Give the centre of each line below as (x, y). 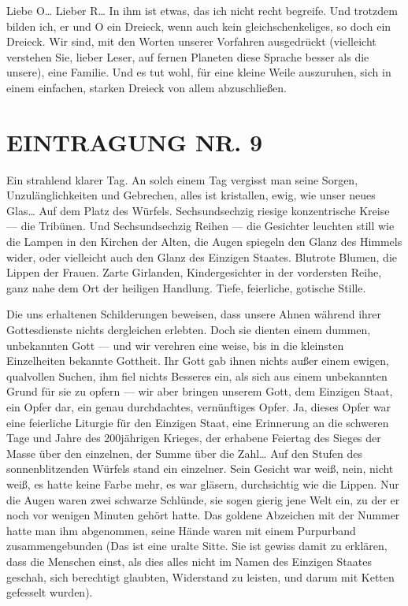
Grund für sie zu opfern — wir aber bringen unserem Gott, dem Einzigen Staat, (200, 391)
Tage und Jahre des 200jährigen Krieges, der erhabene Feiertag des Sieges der (194, 438)
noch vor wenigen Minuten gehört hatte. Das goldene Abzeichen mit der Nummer (203, 515)
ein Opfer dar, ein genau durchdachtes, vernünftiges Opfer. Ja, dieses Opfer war (199, 407)
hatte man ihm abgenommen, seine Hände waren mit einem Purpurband (181, 530)
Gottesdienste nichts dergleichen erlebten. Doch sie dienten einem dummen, (189, 330)
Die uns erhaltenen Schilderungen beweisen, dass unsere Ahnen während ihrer (194, 314)
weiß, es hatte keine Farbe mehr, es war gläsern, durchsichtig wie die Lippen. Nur (203, 483)
